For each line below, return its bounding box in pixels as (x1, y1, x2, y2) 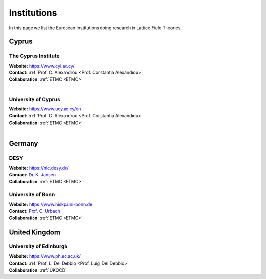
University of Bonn (9, 191, 55, 198)
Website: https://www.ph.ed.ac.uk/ (9, 253, 81, 259)
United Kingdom (9, 228, 60, 236)
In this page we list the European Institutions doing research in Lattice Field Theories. (9, 25, 182, 31)
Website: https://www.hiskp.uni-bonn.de (9, 201, 93, 207)
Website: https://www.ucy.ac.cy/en (9, 106, 81, 112)
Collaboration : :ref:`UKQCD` (9, 267, 66, 273)
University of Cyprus (9, 96, 60, 103)
